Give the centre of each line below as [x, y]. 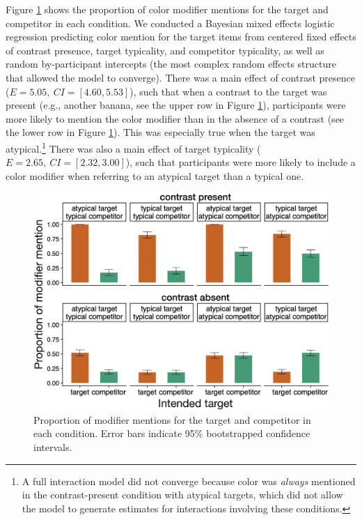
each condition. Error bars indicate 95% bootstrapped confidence [172, 433]
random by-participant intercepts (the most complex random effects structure [171, 64]
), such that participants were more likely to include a [241, 162]
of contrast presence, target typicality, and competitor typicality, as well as [165, 50]
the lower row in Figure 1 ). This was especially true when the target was [160, 132]
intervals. [53, 446]
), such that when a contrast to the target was [228, 91]
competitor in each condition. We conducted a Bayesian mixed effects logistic [170, 23]
